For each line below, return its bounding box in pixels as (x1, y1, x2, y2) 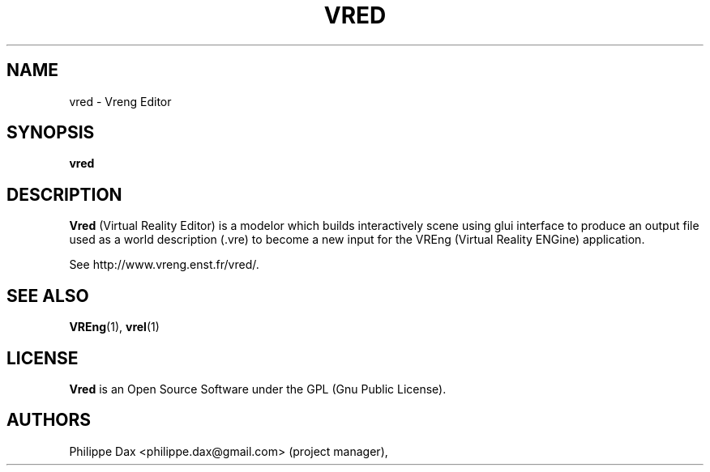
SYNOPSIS (6, 122, 95, 143)
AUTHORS (6, 410, 92, 431)
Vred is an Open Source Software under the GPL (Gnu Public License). (69, 381, 447, 396)
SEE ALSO (6, 285, 89, 306)
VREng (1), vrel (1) (69, 320, 160, 334)
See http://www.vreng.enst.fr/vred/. (69, 257, 259, 272)
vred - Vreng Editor (69, 94, 172, 108)
